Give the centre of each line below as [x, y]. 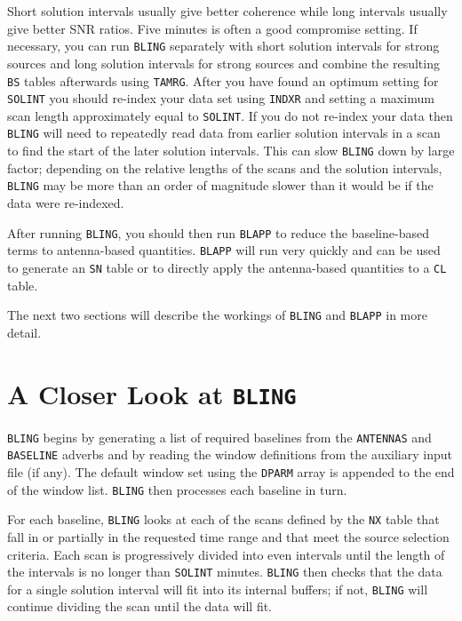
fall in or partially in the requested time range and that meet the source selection [228, 536]
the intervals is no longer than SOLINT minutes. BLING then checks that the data [225, 572]
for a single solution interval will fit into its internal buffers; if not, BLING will [218, 589]
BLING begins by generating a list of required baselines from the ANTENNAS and [219, 437]
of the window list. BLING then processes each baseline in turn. [177, 489]
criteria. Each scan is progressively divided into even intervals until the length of [226, 554]
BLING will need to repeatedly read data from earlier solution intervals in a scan [224, 133]
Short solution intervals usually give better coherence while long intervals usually [227, 11]
